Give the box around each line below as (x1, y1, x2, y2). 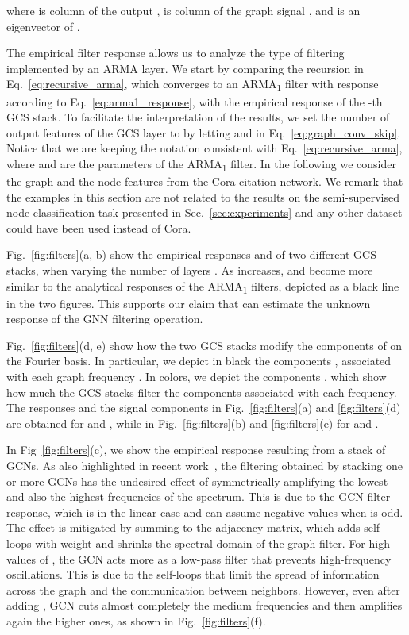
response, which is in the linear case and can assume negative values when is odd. (6, 503, 403, 520)
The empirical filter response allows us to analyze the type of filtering (6, 44, 345, 61)
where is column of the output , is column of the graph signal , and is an (6, 2, 361, 18)
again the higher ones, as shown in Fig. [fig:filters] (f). (6, 612, 266, 629)
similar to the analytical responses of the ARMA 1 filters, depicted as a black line (6, 277, 399, 296)
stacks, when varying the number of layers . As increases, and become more (6, 261, 373, 278)
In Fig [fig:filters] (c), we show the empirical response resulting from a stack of (6, 441, 386, 458)
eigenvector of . (6, 17, 80, 34)
